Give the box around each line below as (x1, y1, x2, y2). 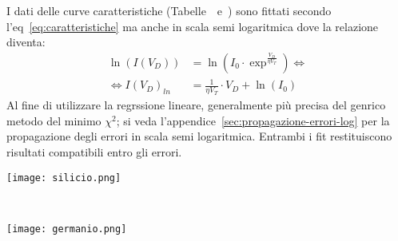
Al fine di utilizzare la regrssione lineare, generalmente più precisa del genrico (6, 97, 386, 113)
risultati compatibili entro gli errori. (6, 143, 182, 160)
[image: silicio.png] (6, 172, 121, 184)
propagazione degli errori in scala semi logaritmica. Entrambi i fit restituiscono (6, 128, 392, 144)
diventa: (6, 34, 46, 50)
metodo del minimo (6, 112, 101, 128)
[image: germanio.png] (6, 223, 127, 235)
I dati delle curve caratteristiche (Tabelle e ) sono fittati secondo (6, 2, 332, 18)
